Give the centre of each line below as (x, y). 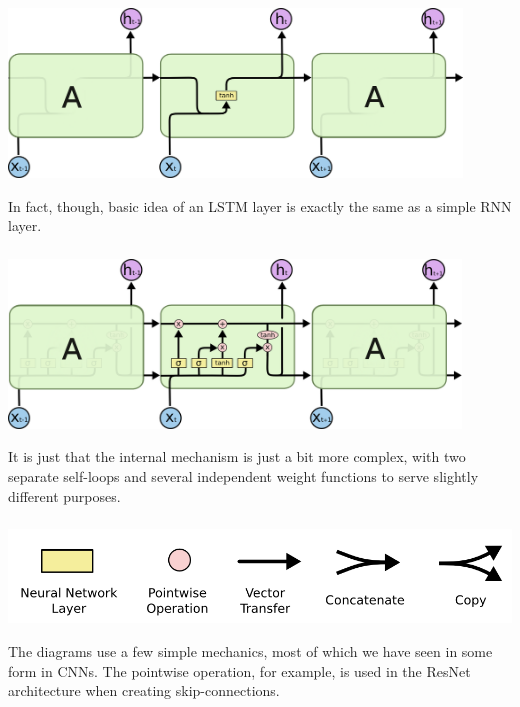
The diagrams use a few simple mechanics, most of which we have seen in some (250, 651)
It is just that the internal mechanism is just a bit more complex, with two (237, 456)
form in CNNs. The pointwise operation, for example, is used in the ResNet (239, 670)
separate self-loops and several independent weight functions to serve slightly (243, 475)
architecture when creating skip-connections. (144, 690)
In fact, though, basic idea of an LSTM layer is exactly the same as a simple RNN (260, 205)
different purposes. (64, 495)
